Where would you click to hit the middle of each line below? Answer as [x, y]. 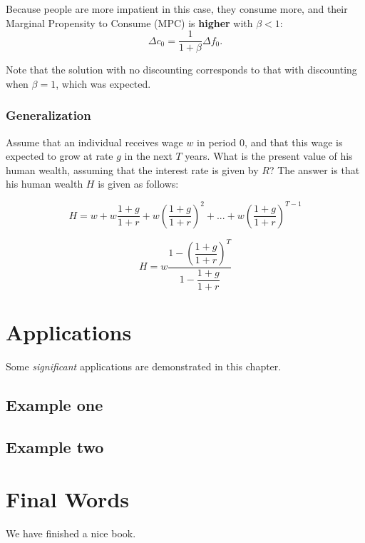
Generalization [48, 115]
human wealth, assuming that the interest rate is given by [132, 169]
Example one [55, 405]
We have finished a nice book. [71, 533]
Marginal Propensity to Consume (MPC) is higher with [129, 22]
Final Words [67, 499]
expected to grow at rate [60, 156]
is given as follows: [138, 184]
